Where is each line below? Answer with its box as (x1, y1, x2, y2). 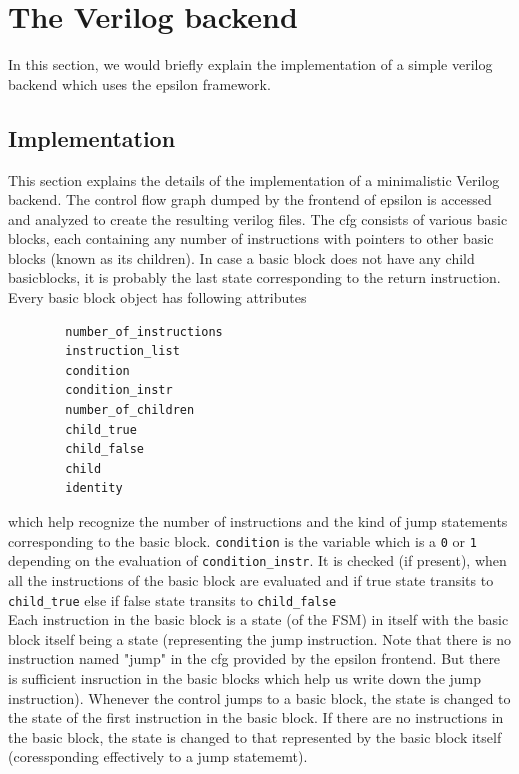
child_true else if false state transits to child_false (8, 589, 337, 610)
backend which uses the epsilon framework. (8, 73, 271, 94)
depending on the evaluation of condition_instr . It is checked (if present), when (8, 550, 507, 571)
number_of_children (65, 403, 195, 418)
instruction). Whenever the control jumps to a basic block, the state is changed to (8, 687, 511, 708)
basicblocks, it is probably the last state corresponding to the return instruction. (8, 267, 501, 288)
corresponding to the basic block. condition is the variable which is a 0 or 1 (8, 530, 477, 551)
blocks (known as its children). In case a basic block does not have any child (8, 247, 475, 268)
